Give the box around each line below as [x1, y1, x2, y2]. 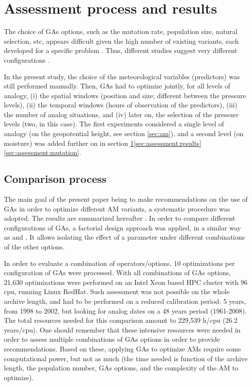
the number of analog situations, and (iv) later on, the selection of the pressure [4, 109, 239, 119]
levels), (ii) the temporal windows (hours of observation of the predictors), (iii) [4, 100, 237, 110]
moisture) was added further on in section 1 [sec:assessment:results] [4, 138, 202, 148]
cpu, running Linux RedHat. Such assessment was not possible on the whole [4, 286, 230, 297]
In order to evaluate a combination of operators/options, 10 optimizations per [4, 258, 235, 268]
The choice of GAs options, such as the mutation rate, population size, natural [4, 26, 238, 36]
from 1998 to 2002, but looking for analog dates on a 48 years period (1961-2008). [4, 305, 247, 316]
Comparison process [4, 171, 107, 186]
